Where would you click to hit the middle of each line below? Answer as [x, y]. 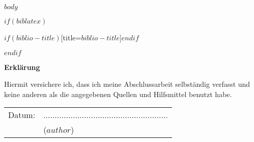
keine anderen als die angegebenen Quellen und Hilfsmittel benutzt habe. [118, 94]
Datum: [22, 115]
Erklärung [22, 67]
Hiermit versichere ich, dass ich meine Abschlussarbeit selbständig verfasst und [127, 84]
